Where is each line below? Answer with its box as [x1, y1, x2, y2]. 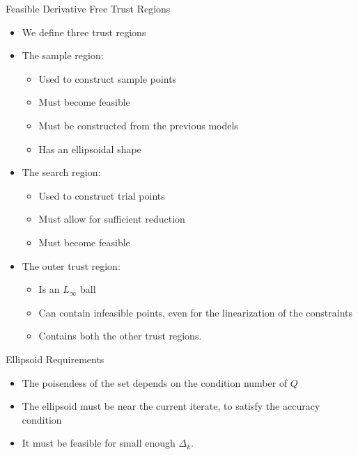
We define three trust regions [22, 24, 146, 39]
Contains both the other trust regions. [38, 328, 202, 343]
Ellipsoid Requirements [6, 351, 104, 366]
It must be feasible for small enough [22, 436, 176, 450]
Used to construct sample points [38, 71, 177, 86]
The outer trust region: [22, 258, 120, 273]
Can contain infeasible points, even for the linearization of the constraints [38, 305, 352, 319]
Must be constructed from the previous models [38, 118, 238, 132]
